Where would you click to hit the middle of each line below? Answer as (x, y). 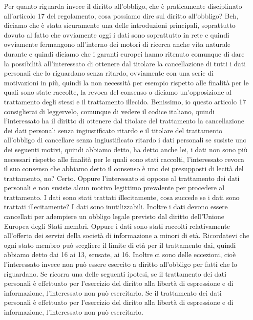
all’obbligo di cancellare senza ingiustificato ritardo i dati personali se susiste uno (125, 140)
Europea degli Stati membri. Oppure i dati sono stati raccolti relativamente (117, 226)
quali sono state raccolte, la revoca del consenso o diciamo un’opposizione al (118, 92)
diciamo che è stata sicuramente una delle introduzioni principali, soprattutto (120, 25)
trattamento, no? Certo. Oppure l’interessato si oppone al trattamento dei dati (122, 178)
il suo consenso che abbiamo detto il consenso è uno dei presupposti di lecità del (124, 169)
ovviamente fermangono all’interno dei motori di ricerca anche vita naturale (117, 44)
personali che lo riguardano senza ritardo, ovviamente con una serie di (109, 73)
